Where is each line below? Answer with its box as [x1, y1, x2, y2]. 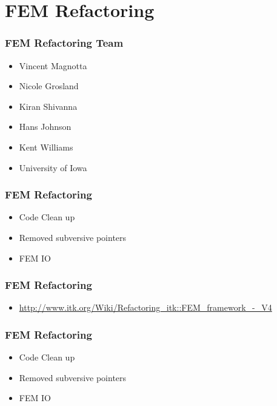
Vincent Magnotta [19, 59, 87, 72]
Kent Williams [19, 140, 73, 153]
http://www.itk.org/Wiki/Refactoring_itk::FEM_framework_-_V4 [19, 301, 272, 314]
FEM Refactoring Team [5, 35, 124, 50]
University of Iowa [19, 161, 87, 174]
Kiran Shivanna [19, 100, 78, 112]
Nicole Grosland [19, 80, 79, 92]
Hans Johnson [19, 120, 72, 133]
